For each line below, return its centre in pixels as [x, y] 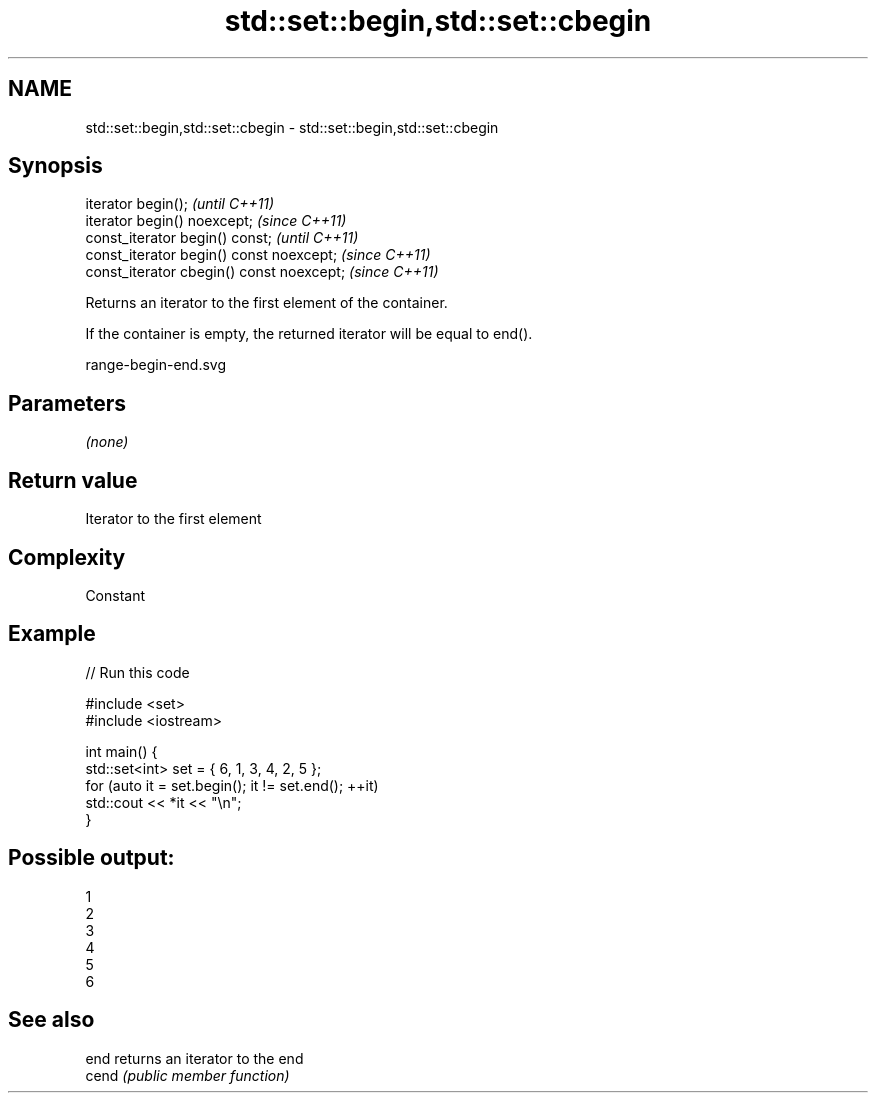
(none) [107, 442]
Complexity [67, 557]
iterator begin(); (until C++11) [180, 204]
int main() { [121, 751]
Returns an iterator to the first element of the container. [266, 303]
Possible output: [91, 858]
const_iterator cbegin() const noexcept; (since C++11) [262, 272]
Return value [73, 480]
